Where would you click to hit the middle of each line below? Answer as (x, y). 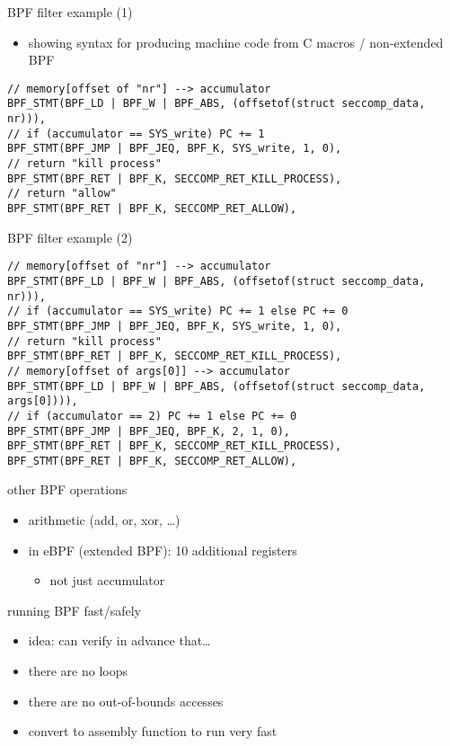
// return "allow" (62, 194)
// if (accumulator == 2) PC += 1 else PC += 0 (152, 416)
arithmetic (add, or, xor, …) (104, 520)
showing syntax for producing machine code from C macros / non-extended (236, 42)
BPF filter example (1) (70, 12)
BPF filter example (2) (70, 237)
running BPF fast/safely (74, 610)
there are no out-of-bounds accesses (126, 701)
